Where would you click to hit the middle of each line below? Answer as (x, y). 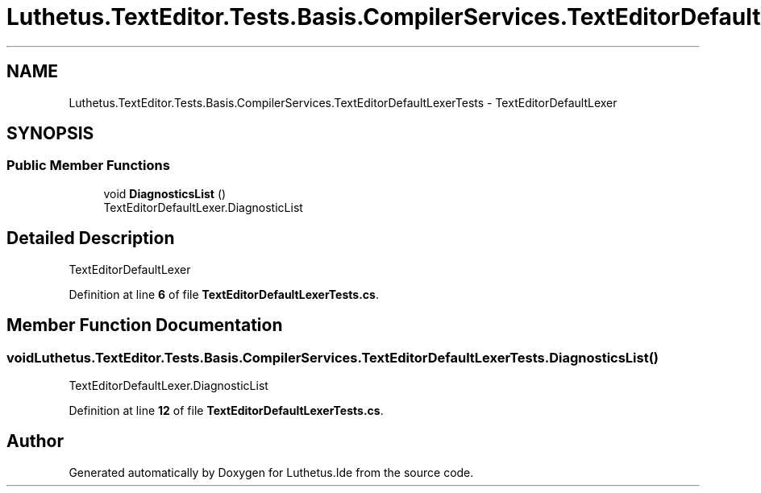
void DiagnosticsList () (165, 193)
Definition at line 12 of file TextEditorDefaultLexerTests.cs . (226, 410)
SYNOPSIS (50, 134)
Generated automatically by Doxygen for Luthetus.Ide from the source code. (271, 472)
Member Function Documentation (145, 325)
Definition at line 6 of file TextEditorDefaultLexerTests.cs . (224, 294)
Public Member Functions (88, 166)
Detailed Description (91, 238)
